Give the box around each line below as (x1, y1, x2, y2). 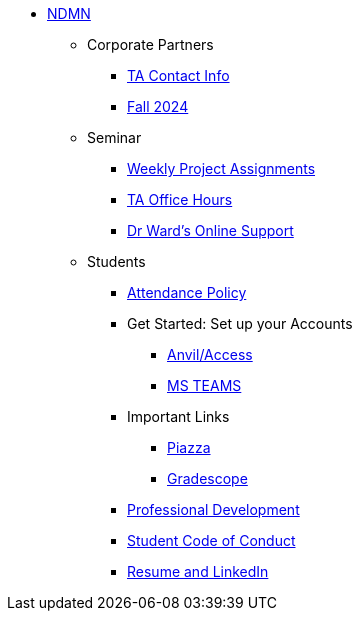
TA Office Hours (127, 191, 233, 208)
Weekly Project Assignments (127, 160, 316, 177)
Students (87, 253, 146, 270)
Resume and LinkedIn (127, 563, 269, 580)
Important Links (127, 408, 230, 425)
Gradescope (167, 470, 248, 487)
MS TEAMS (167, 377, 242, 394)
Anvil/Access (167, 346, 253, 363)
